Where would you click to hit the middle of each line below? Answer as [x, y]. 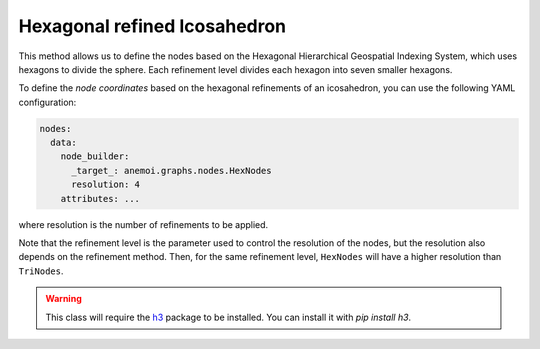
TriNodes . [41, 271]
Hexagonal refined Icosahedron [152, 26]
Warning [63, 299]
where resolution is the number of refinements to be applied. [143, 224]
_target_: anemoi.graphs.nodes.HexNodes [171, 170]
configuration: [47, 102]
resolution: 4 [105, 184]
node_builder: [95, 156]
